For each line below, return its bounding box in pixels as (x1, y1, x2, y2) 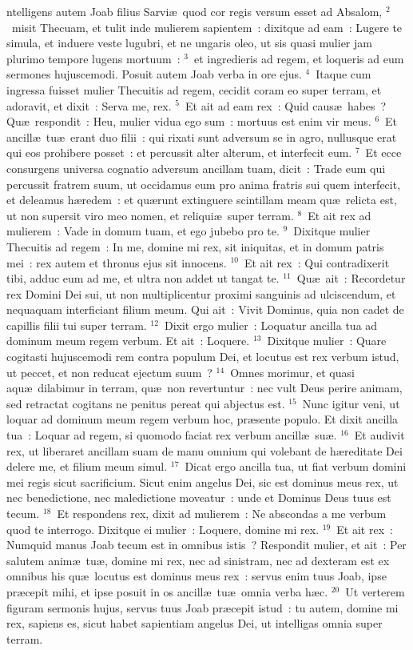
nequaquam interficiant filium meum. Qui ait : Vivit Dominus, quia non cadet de (6, 301, 404, 318)
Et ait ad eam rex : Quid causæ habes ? (185, 97, 387, 114)
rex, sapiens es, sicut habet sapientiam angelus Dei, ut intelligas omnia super (6, 615, 383, 632)
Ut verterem (345, 583, 405, 600)
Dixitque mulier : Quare (267, 332, 387, 349)
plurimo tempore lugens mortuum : (6, 50, 181, 66)
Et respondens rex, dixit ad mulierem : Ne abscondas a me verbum (57, 505, 387, 521)
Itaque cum (316, 66, 371, 82)
